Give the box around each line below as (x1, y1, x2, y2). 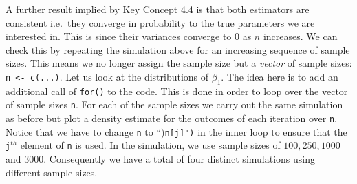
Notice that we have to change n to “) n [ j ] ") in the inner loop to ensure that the (6, 124, 347, 139)
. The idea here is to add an (221, 69, 338, 83)
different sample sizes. (6, 165, 98, 179)
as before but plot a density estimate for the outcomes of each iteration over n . (6, 111, 338, 125)
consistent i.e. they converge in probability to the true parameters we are (6, 15, 315, 30)
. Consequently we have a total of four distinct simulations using (43, 152, 315, 166)
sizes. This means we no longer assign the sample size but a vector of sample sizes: (6, 56, 352, 70)
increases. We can (263, 29, 338, 43)
